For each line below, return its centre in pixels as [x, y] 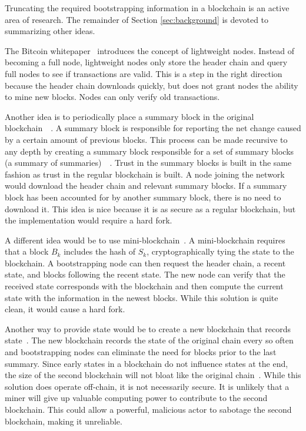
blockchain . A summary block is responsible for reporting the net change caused [153, 128]
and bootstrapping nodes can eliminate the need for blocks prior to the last [141, 352]
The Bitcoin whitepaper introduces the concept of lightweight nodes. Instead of [150, 50]
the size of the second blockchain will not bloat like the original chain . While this [153, 375]
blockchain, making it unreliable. [64, 421]
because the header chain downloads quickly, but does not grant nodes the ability [152, 85]
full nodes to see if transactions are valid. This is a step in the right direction [144, 73]
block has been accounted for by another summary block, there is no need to [143, 197]
